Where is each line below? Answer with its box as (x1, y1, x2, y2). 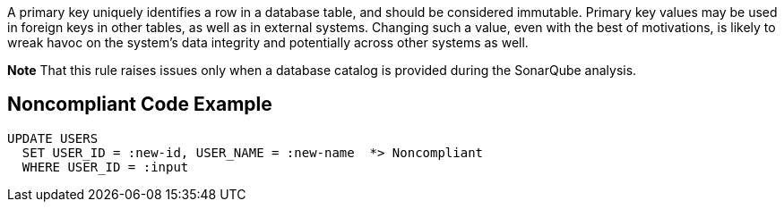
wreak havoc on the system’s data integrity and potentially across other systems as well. (7, 35, 529, 50)
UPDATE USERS (7, 130, 99, 146)
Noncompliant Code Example (7, 93, 272, 116)
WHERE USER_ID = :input (22, 159, 189, 174)
